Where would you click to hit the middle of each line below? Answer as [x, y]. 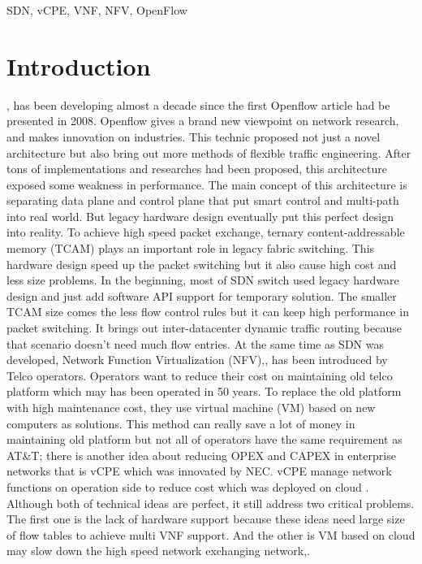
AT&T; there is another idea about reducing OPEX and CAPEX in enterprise [201, 455]
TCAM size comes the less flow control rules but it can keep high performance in [208, 312]
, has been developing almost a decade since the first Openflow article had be [198, 104]
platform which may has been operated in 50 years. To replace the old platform [204, 391]
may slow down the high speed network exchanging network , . [158, 551]
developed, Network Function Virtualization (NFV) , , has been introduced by [197, 360]
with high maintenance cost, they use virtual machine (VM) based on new [191, 407]
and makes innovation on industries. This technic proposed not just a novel [194, 136]
